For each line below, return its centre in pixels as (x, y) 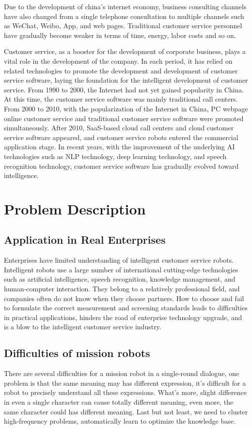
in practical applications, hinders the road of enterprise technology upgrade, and (123, 317)
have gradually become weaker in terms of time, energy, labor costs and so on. (120, 35)
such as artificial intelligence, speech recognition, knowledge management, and (120, 279)
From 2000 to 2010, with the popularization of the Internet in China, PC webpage (126, 108)
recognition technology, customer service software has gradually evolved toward (121, 166)
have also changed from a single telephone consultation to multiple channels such (124, 16)
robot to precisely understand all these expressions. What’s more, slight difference (125, 392)
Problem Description (75, 208)
